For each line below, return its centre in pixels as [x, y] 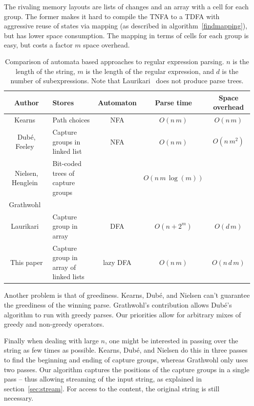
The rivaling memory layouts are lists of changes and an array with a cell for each [127, 6]
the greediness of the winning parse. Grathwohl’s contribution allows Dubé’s [118, 305]
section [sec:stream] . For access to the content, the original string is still [112, 388]
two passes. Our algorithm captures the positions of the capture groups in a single [127, 369]
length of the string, [45, 71]
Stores [63, 102]
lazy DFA [117, 262]
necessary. [19, 398]
